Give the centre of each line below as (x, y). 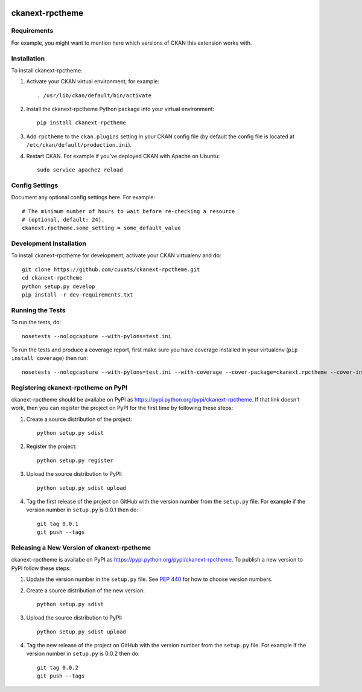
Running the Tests (38, 310)
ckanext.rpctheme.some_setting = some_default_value (101, 228)
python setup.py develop (59, 286)
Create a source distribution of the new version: (85, 590)
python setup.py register (75, 460)
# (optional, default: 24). (63, 219)
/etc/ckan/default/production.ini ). (79, 145)
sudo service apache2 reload (80, 170)
